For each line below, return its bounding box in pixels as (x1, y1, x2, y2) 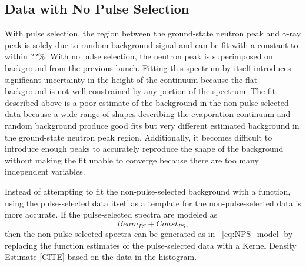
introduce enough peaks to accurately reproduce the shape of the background (5, 142, 284, 155)
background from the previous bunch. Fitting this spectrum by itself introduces (5, 61, 291, 74)
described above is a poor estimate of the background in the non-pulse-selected (5, 96, 289, 108)
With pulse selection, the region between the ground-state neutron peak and (5, 27, 280, 39)
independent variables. (5, 165, 85, 178)
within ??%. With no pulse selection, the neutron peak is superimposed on (5, 50, 273, 62)
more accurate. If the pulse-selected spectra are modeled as (5, 208, 218, 221)
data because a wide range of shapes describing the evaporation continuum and (5, 108, 291, 120)
